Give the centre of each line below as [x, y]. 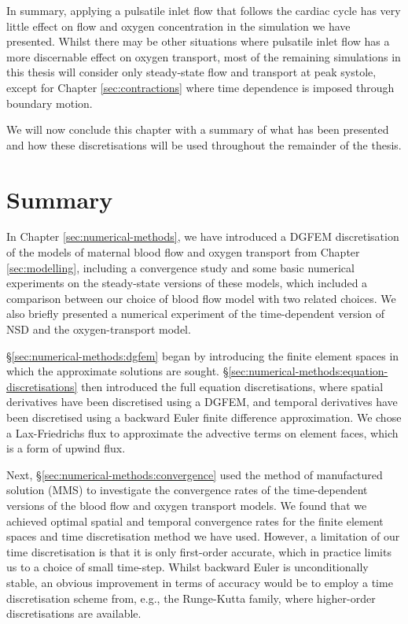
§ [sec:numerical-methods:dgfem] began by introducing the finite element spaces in [203, 355]
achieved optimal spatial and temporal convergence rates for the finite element [195, 521]
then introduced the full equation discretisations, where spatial [232, 386]
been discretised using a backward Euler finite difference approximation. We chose [204, 417]
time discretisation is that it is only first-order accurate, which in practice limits [199, 551]
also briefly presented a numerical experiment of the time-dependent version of [196, 314]
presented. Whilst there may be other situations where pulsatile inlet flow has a [198, 41]
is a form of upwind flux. [66, 448]
